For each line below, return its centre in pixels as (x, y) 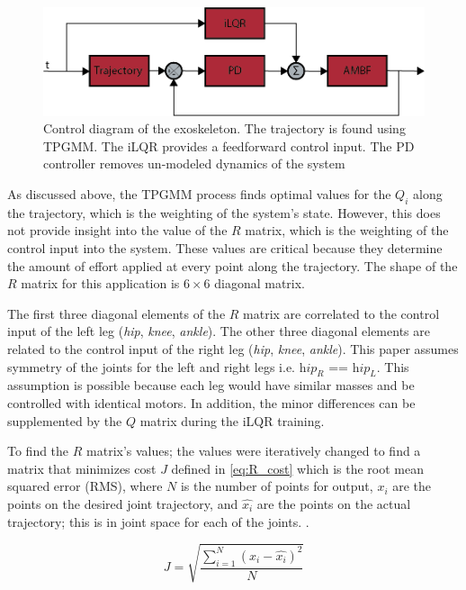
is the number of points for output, (277, 486)
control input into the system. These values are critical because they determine (225, 248)
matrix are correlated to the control (341, 313)
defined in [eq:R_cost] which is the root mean (297, 468)
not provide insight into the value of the (117, 230)
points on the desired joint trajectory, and (123, 503)
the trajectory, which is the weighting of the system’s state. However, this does (224, 212)
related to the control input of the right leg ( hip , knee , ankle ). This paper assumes (233, 349)
